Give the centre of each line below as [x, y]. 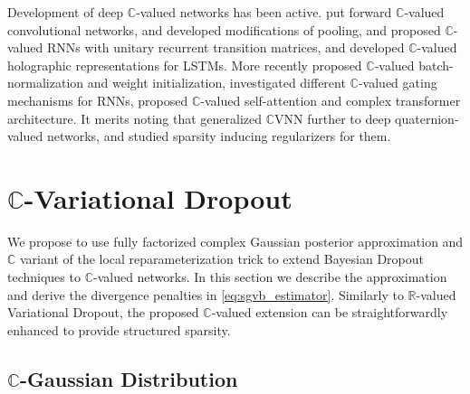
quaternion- [427, 118]
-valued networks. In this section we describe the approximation [270, 277]
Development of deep [66, 12]
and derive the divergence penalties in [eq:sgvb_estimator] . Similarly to [206, 294]
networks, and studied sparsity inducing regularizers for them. [219, 136]
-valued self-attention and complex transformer [331, 100]
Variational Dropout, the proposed [103, 312]
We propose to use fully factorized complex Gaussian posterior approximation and [235, 241]
